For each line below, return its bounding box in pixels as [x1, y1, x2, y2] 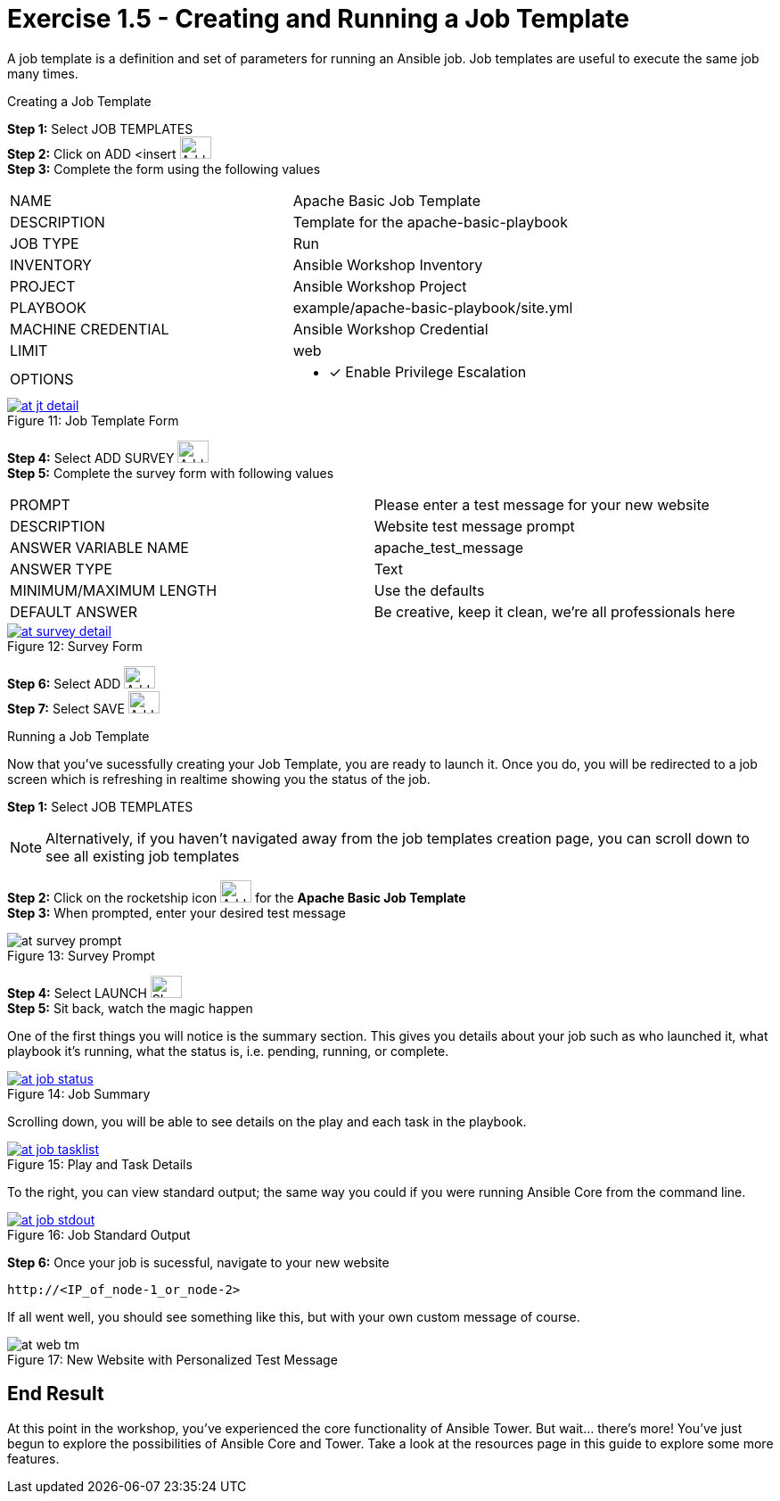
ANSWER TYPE [10, 559, 112, 578]
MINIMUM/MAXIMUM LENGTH [10, 581, 218, 599]
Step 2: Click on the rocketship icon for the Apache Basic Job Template [7, 889, 466, 905]
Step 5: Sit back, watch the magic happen [7, 1000, 253, 1016]
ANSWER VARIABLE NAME [10, 538, 189, 557]
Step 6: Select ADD [7, 675, 121, 691]
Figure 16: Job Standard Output [7, 1226, 191, 1242]
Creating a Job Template [7, 93, 152, 109]
